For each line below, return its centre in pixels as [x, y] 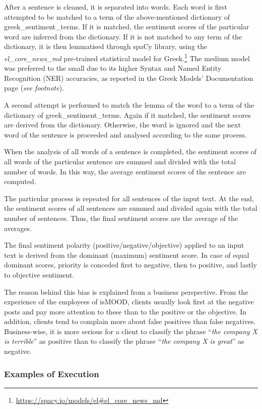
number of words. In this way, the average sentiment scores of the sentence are [125, 171]
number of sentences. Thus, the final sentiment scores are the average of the [121, 218]
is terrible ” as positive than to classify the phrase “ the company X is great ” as [124, 341]
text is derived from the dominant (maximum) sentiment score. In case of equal [127, 255]
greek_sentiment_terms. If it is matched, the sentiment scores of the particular [127, 27]
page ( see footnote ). [34, 88]
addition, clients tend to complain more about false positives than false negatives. [130, 321]
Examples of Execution [52, 373]
